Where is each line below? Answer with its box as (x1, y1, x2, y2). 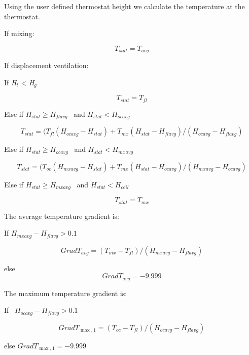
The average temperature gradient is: (4, 210, 119, 221)
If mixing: (4, 28, 34, 39)
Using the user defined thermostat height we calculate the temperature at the (4, 1, 245, 11)
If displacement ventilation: (4, 60, 89, 71)
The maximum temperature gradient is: (4, 287, 127, 298)
